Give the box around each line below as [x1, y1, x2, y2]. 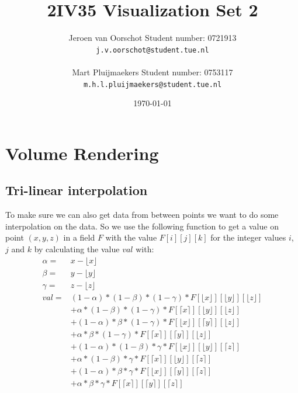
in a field [63, 231, 95, 244]
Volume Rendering [5, 141, 159, 165]
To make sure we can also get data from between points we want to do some [5, 208, 279, 221]
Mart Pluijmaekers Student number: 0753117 [72, 65, 233, 78]
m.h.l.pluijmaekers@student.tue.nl [83, 80, 222, 89]
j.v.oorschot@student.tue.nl [96, 46, 209, 54]
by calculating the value [34, 242, 120, 255]
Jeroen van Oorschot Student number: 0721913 [68, 32, 237, 44]
